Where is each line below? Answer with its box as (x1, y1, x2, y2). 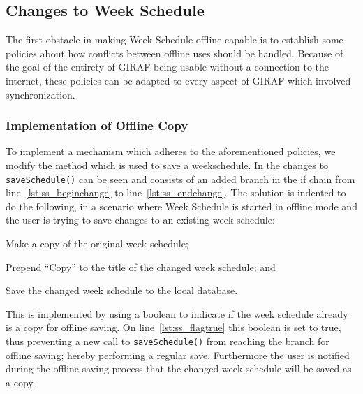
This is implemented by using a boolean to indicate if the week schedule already (6, 306, 348, 321)
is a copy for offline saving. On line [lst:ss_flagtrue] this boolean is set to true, (6, 320, 341, 335)
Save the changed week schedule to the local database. (6, 283, 238, 298)
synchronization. (6, 87, 75, 101)
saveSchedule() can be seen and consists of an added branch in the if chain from (6, 171, 355, 186)
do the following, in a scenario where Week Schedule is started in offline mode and (6, 198, 357, 213)
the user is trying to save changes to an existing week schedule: (6, 212, 275, 227)
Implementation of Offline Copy (6, 117, 188, 134)
